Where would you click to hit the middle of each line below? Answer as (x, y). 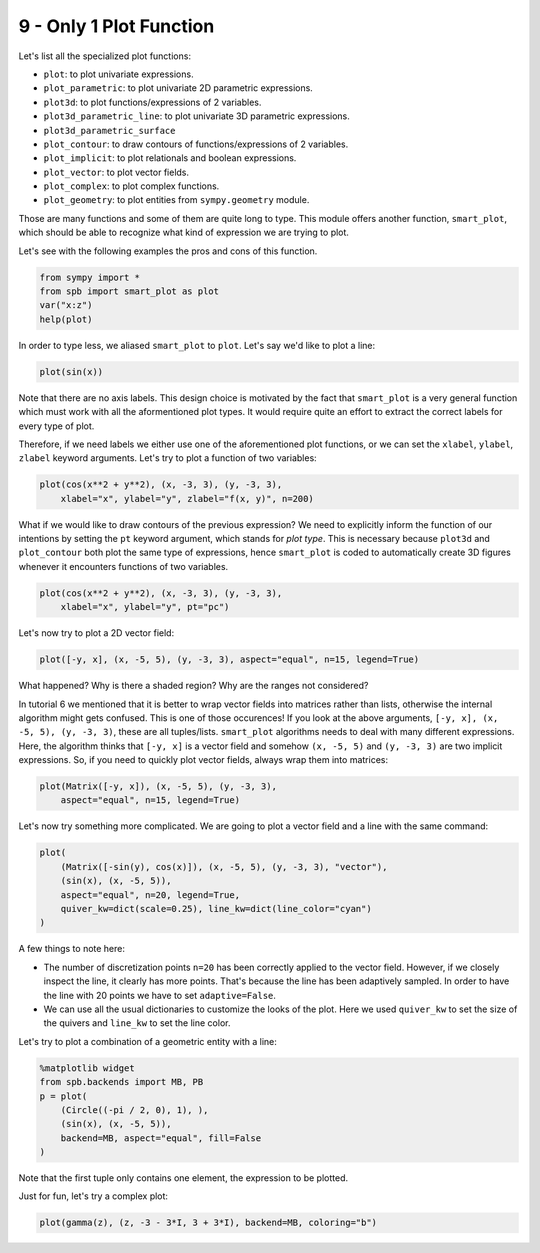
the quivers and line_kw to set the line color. (137, 1023)
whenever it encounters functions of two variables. (123, 566)
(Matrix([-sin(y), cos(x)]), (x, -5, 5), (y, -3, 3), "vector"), (224, 866)
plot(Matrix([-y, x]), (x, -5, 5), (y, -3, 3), (158, 786)
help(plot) (66, 319)
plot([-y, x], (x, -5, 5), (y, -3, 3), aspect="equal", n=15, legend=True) (229, 659)
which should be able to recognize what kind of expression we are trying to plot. (184, 232)
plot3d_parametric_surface (109, 130)
